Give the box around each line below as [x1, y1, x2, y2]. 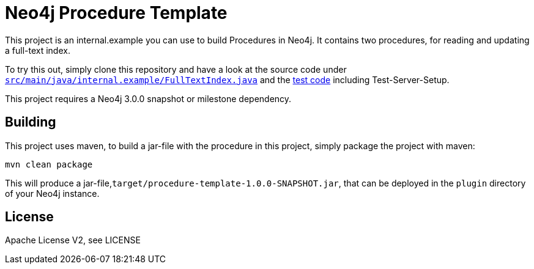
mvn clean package [5, 159, 93, 169]
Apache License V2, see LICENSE [5, 235, 141, 246]
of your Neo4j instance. [5, 188, 100, 199]
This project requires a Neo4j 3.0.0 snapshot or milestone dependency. [5, 93, 292, 104]
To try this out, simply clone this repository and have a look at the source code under [5, 64, 347, 75]
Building [5, 114, 56, 130]
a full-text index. [5, 45, 70, 56]
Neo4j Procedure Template [5, 2, 228, 23]
